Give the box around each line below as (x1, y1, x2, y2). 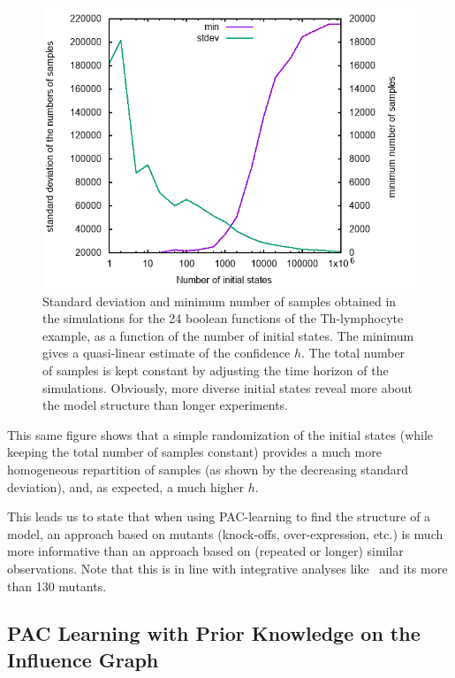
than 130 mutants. (7, 576, 107, 595)
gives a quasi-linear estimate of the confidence (42, 343, 291, 362)
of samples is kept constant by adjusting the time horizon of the (42, 360, 389, 379)
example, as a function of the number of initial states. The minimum (42, 326, 414, 344)
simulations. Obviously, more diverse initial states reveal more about (42, 378, 413, 397)
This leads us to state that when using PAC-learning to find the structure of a (7, 507, 431, 526)
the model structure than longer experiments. (42, 396, 288, 414)
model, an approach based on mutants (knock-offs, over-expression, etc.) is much (7, 524, 444, 543)
